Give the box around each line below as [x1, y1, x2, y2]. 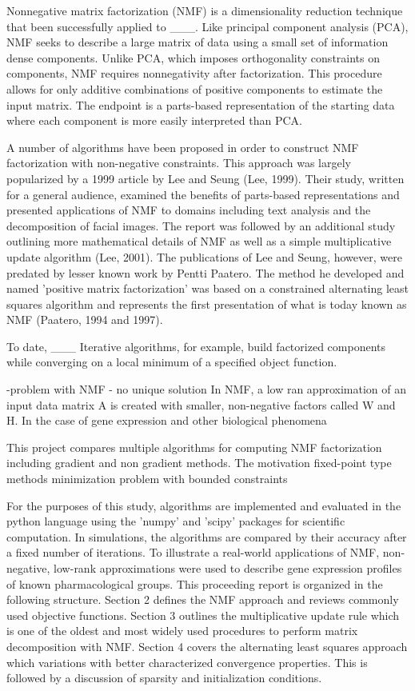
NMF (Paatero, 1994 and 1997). [6, 311, 163, 328]
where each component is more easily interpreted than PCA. [6, 112, 302, 129]
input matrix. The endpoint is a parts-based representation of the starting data [6, 96, 395, 113]
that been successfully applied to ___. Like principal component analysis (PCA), [6, 18, 409, 34]
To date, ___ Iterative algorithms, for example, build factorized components [6, 338, 385, 354]
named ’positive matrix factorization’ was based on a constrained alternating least [6, 280, 409, 297]
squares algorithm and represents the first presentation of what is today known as [6, 295, 407, 312]
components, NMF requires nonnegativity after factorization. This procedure [6, 65, 382, 82]
